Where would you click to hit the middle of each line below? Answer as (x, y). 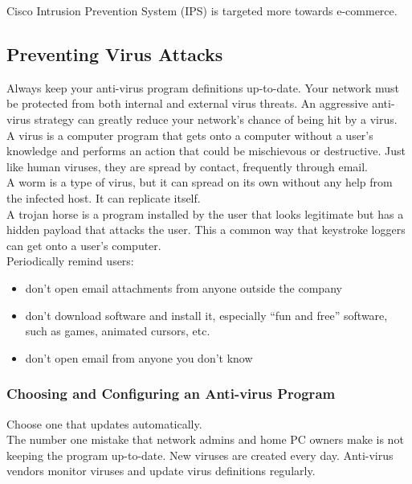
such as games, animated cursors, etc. (118, 331)
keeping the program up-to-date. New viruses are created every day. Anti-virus (200, 455)
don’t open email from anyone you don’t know (139, 357)
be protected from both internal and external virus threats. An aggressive (188, 103)
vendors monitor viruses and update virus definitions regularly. (161, 471)
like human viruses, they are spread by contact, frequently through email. (188, 166)
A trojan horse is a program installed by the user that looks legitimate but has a (205, 213)
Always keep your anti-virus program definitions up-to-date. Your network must (203, 87)
